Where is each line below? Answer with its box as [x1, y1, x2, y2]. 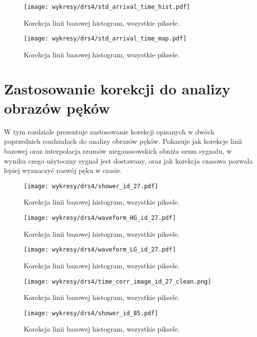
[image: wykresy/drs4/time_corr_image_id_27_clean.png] [24, 278, 212, 285]
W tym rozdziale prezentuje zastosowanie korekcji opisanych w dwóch [4, 126, 214, 136]
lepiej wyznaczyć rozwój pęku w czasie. [4, 165, 122, 175]
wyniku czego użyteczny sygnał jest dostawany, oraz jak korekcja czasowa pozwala [4, 155, 253, 166]
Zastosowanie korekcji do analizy [4, 78, 231, 98]
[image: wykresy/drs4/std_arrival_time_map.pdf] [24, 35, 187, 42]
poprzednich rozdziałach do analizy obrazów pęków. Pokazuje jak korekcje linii [4, 136, 242, 146]
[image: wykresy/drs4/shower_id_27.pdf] [24, 182, 159, 190]
